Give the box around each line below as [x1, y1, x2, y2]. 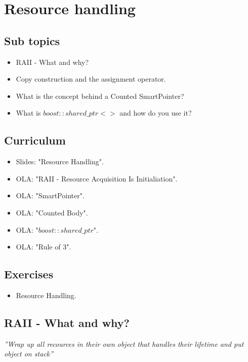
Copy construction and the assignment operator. [16, 74, 166, 84]
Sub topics [4, 32, 60, 48]
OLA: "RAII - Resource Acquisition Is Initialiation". [16, 173, 178, 184]
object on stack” [4, 348, 54, 359]
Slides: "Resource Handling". [16, 156, 104, 167]
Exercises [4, 266, 54, 282]
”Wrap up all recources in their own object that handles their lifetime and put [4, 338, 244, 349]
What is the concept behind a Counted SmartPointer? [16, 90, 184, 101]
